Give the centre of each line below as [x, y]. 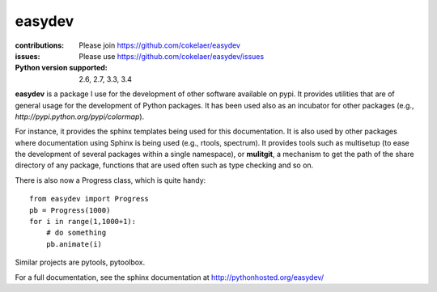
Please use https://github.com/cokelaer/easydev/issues [172, 56]
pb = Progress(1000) [70, 210]
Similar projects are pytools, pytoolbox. [80, 262]
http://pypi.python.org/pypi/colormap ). [80, 116]
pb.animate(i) [74, 244]
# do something [76, 233]
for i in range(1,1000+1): [83, 222]
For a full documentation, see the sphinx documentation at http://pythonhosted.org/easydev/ [169, 277]
